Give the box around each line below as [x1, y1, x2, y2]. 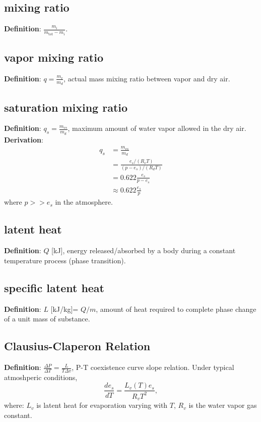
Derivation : [4, 134, 43, 145]
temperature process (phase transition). [4, 255, 126, 265]
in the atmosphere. [55, 197, 113, 207]
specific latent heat [4, 279, 104, 295]
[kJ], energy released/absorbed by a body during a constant [51, 245, 236, 256]
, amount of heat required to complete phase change [96, 303, 256, 314]
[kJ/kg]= [50, 303, 79, 314]
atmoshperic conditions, [4, 371, 78, 382]
